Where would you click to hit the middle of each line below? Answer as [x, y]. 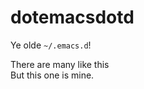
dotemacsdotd [72, 17]
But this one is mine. [52, 75]
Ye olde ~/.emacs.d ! [51, 45]
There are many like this [60, 64]
